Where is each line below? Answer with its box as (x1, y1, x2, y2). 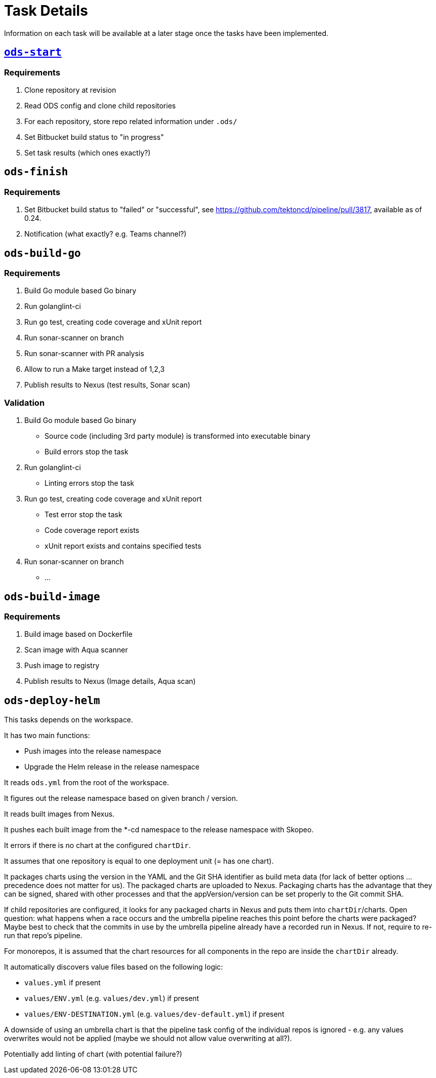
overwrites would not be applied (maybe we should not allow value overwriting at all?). (4, 1034, 292, 1043)
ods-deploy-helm (4, 694, 100, 707)
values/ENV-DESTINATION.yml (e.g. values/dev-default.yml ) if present (24, 1010, 284, 1019)
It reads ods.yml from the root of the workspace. (4, 778, 169, 787)
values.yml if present (24, 978, 101, 987)
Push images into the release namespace (24, 747, 161, 756)
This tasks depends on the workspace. (4, 715, 134, 724)
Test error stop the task (45, 510, 122, 519)
